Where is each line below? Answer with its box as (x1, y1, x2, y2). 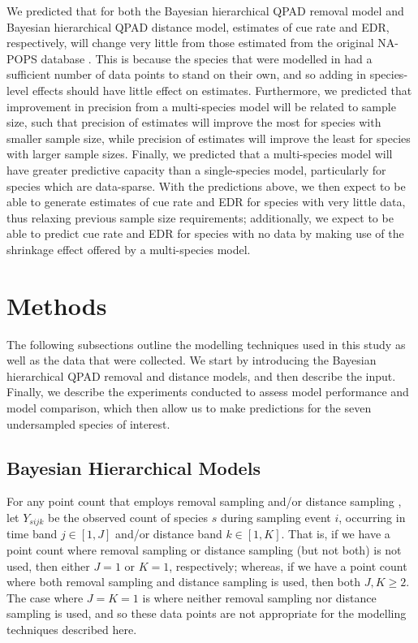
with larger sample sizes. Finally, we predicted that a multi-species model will (6, 145, 393, 162)
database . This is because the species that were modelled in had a (41, 50, 373, 67)
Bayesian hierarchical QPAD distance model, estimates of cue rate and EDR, (6, 18, 390, 35)
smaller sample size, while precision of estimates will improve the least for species (6, 129, 411, 146)
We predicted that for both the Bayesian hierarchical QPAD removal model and (6, 2, 404, 19)
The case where (6, 589, 84, 606)
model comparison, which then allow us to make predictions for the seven (6, 399, 372, 416)
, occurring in (338, 508, 406, 525)
